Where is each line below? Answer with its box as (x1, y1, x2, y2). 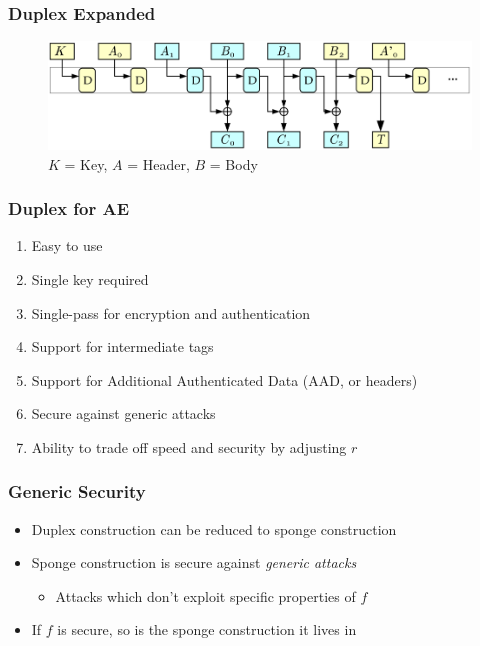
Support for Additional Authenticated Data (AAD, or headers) (31, 369, 418, 390)
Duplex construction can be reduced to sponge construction (31, 518, 397, 539)
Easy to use (31, 235, 103, 256)
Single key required (31, 268, 149, 289)
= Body (209, 153, 258, 174)
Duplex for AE (8, 196, 130, 221)
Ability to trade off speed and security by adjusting (31, 436, 347, 457)
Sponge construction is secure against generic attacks (31, 552, 357, 573)
